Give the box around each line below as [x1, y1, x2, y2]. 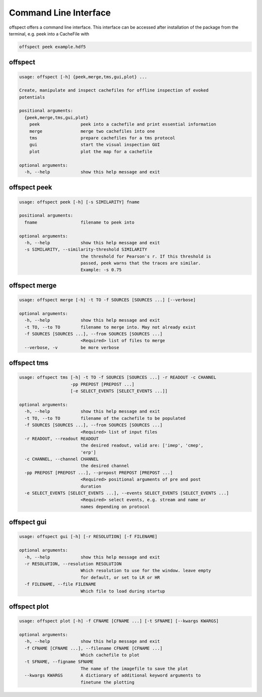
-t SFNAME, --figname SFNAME [24, 659, 94, 664]
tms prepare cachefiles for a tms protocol [29, 135, 176, 141]
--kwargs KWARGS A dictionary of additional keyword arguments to [24, 673, 201, 678]
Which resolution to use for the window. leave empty [80, 568, 211, 574]
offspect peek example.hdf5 [19, 44, 86, 50]
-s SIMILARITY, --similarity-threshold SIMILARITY [24, 247, 147, 252]
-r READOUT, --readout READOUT [24, 436, 99, 441]
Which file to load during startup [80, 588, 165, 594]
